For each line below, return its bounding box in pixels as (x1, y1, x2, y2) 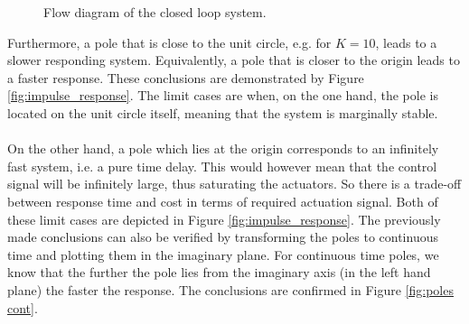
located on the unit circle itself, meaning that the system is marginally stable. (7, 103, 438, 122)
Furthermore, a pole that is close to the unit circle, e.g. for (7, 32, 332, 51)
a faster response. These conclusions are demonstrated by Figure (7, 68, 364, 87)
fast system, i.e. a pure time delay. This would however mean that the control (7, 156, 437, 175)
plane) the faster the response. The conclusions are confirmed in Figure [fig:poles (7, 280, 454, 299)
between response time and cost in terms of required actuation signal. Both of (7, 191, 438, 210)
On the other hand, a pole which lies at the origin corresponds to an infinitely (7, 139, 439, 158)
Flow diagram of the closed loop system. (43, 3, 267, 21)
